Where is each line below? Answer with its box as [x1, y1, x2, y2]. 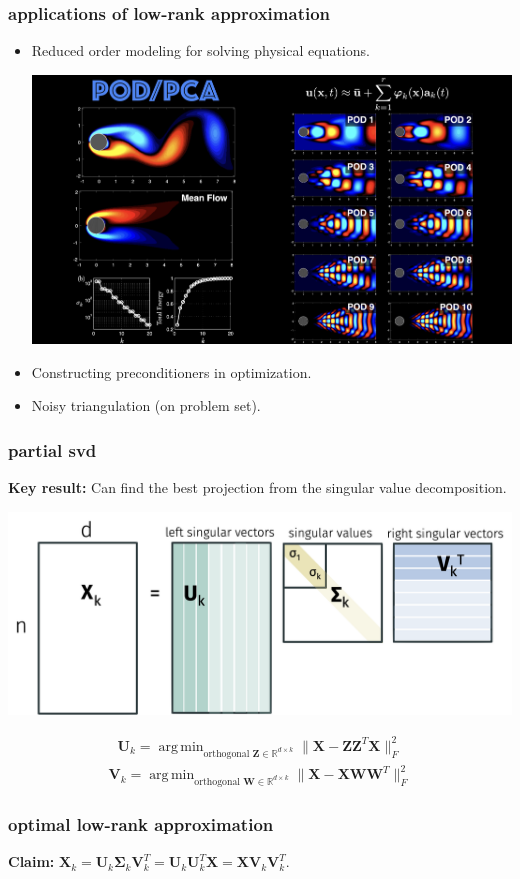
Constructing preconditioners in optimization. [31, 361, 312, 382]
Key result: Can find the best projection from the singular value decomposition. [8, 477, 507, 498]
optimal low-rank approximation [8, 811, 274, 836]
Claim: [8, 851, 55, 872]
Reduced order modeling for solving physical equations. [31, 40, 370, 61]
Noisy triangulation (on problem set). [31, 395, 261, 416]
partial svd [8, 437, 97, 462]
